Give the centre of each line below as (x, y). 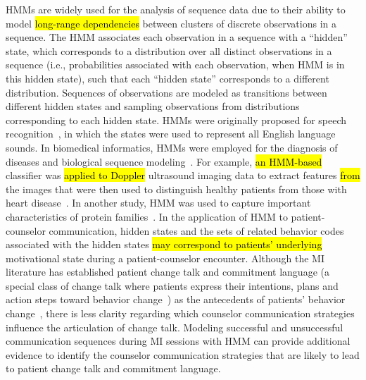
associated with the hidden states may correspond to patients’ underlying (164, 244)
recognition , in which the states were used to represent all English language (171, 134)
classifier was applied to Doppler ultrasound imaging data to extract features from (183, 175)
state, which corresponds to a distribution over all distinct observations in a (169, 50)
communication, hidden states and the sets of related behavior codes (196, 230)
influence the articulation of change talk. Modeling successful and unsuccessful (175, 327)
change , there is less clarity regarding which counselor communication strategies (180, 313)
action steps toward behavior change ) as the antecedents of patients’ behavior (176, 299)
